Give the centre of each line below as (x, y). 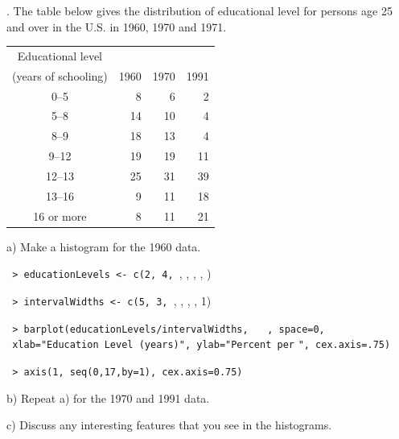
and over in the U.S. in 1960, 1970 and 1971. (117, 26)
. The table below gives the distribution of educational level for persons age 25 (199, 10)
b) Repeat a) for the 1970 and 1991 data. (108, 398)
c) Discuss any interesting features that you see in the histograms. (169, 425)
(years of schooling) (60, 75)
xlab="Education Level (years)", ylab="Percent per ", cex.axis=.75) (202, 345)
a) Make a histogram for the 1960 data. (104, 246)
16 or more (60, 215)
